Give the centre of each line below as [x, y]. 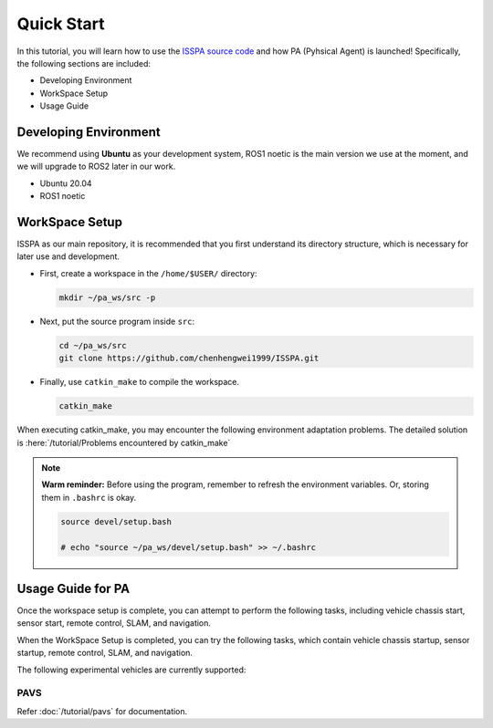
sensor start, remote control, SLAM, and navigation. [114, 623]
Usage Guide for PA [73, 588]
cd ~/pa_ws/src [93, 345]
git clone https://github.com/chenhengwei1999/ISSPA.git [189, 359]
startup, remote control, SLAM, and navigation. [105, 653]
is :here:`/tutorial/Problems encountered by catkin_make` [124, 442]
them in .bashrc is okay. [89, 497]
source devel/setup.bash [116, 521]
